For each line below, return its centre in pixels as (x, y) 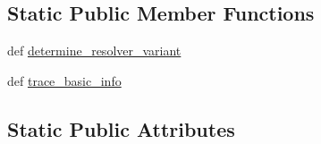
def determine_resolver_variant (94, 51)
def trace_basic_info (64, 80)
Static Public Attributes (121, 128)
